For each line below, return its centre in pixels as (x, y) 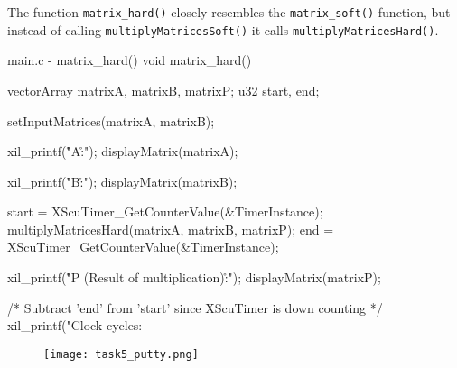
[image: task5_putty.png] (121, 354)
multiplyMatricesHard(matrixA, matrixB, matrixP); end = (171, 229)
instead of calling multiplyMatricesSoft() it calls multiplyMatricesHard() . (223, 29)
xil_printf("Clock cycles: (75, 325)
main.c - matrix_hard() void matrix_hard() (130, 60)
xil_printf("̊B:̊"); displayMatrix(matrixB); (122, 181)
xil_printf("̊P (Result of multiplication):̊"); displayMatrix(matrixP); (194, 277)
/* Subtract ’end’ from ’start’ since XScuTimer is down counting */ (195, 307)
